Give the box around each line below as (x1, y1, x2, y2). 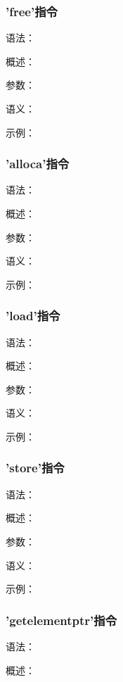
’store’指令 (6, 459, 65, 476)
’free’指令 (6, 2, 58, 20)
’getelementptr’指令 (6, 611, 117, 629)
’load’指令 (6, 307, 60, 324)
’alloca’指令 (6, 155, 70, 172)
